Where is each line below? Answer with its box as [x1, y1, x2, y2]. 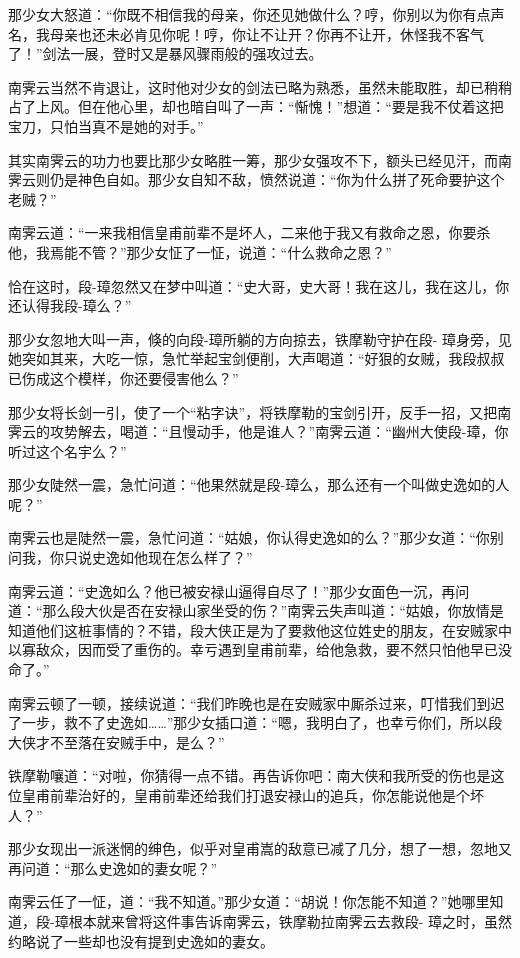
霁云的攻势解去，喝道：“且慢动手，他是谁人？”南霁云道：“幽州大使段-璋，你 [8, 421, 509, 442]
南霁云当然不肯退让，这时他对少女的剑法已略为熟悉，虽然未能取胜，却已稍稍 [8, 76, 512, 97]
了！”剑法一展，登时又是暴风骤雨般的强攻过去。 [8, 43, 323, 64]
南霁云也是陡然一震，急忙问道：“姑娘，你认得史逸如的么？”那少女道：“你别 [8, 527, 504, 548]
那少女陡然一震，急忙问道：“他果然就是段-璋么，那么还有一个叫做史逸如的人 [8, 474, 510, 495]
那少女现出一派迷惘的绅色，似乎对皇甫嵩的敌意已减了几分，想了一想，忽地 [8, 838, 498, 859]
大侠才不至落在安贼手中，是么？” [8, 731, 225, 752]
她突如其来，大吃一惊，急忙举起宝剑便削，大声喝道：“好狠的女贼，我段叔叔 [8, 348, 505, 369]
